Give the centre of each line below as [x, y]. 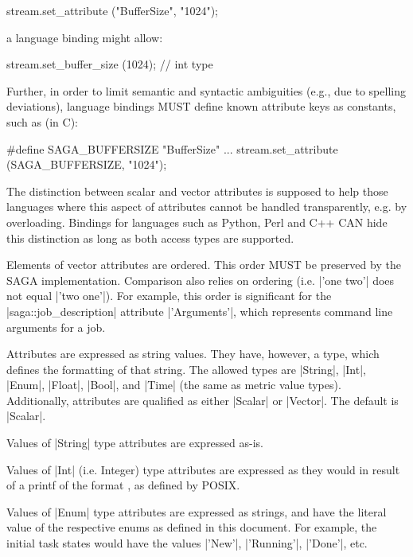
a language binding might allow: [85, 37]
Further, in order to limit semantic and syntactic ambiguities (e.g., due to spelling [206, 90]
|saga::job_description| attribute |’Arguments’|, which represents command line [200, 311]
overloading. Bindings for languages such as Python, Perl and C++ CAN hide [197, 222]
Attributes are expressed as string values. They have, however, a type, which [193, 354]
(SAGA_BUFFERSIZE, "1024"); [87, 164]
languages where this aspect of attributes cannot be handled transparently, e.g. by [207, 206]
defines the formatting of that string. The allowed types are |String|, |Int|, [186, 369]
